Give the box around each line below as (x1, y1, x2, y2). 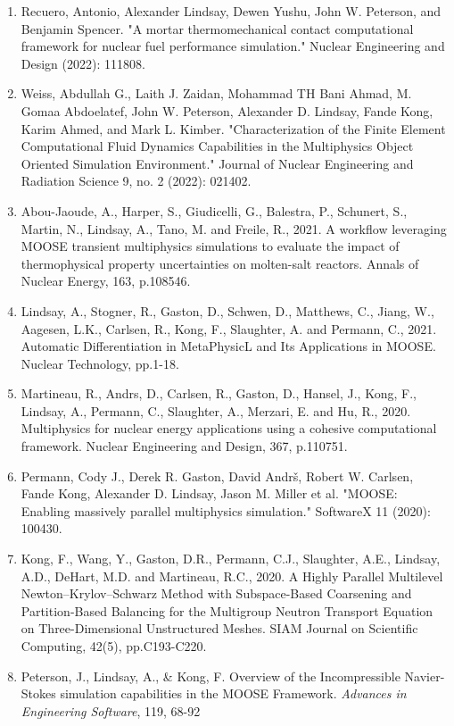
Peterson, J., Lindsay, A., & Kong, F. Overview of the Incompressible (21, 666, 400, 685)
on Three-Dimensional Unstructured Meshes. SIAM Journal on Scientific (21, 619, 418, 638)
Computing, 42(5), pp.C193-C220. (21, 637, 207, 655)
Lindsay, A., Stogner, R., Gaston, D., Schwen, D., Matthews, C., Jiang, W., (21, 301, 434, 320)
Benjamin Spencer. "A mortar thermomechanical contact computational (21, 19, 414, 38)
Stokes (21, 684, 56, 703)
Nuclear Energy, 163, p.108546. (21, 271, 191, 290)
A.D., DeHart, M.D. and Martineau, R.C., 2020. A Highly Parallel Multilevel (21, 566, 443, 585)
